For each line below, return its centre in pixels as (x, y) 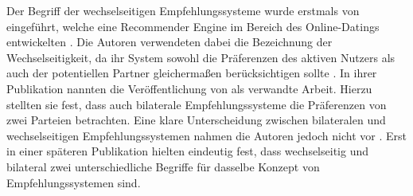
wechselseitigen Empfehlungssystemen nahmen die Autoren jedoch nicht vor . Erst (207, 135)
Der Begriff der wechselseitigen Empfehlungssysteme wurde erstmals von (183, 10)
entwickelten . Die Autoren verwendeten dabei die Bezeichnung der (169, 42)
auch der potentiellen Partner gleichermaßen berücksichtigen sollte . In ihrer (192, 73)
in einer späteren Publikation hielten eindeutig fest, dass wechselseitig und (187, 151)
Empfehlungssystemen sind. (74, 182)
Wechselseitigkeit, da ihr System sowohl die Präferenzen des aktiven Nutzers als (201, 57)
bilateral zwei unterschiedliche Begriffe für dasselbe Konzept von (163, 166)
